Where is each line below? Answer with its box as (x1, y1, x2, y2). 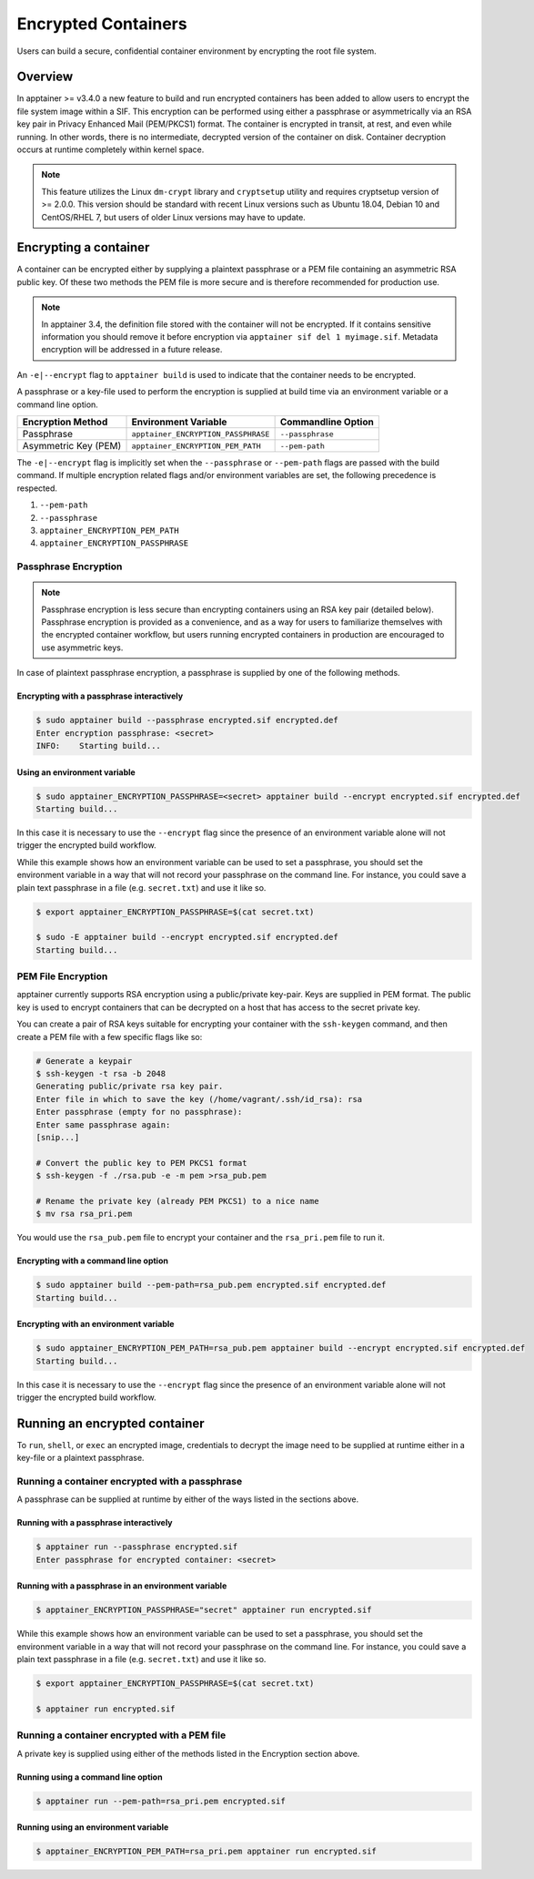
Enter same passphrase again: (35, 1119, 171, 1129)
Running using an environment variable (16, 1822, 169, 1833)
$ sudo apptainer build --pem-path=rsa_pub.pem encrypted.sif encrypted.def (35, 1280, 387, 1291)
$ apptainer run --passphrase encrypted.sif (35, 1542, 238, 1552)
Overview (16, 69, 74, 85)
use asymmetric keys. (41, 642, 124, 653)
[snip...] (35, 1132, 80, 1142)
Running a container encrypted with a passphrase (16, 1476, 243, 1488)
